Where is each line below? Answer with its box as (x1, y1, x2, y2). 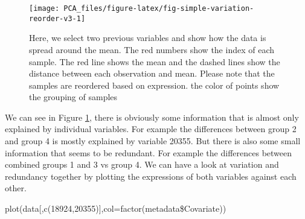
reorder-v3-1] (29, 14, 86, 23)
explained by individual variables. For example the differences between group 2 (5, 122, 297, 135)
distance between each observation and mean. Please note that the (29, 67, 275, 80)
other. (5, 182, 27, 194)
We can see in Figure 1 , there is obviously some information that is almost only (5, 110, 299, 123)
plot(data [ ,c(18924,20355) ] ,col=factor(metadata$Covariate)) (5, 202, 226, 215)
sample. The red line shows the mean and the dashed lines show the (29, 55, 280, 68)
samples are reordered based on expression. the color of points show (29, 78, 280, 91)
